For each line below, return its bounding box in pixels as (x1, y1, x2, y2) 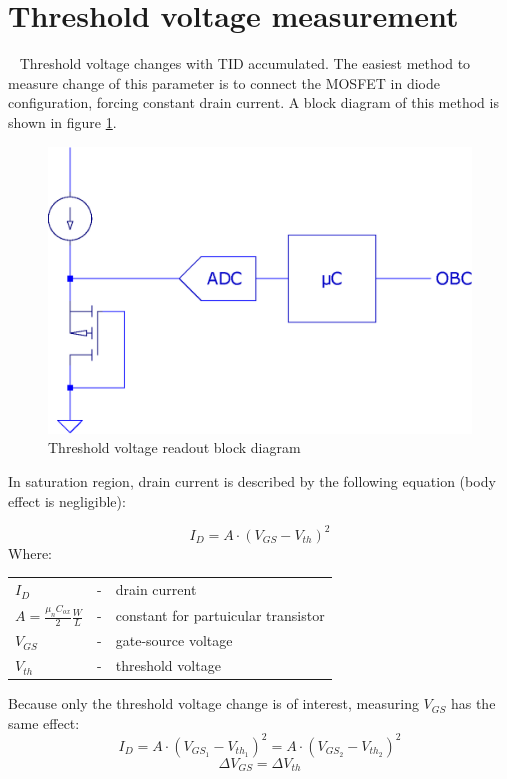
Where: (8, 542, 52, 563)
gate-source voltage (115, 630, 233, 651)
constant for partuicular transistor (115, 604, 325, 625)
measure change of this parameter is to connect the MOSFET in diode (8, 72, 440, 93)
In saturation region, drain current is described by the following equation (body (8, 471, 496, 492)
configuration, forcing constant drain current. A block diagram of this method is (8, 92, 499, 113)
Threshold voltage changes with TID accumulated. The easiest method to (19, 53, 471, 74)
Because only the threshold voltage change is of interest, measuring (8, 693, 419, 714)
